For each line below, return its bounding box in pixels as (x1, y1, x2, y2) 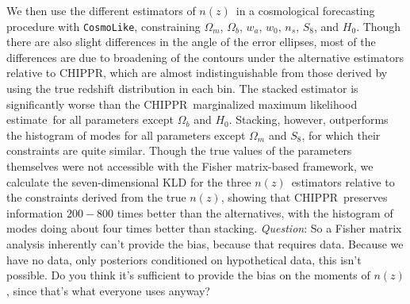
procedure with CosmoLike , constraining (6, 17, 201, 34)
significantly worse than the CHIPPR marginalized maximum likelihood (6, 95, 358, 112)
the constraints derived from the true (6, 189, 186, 206)
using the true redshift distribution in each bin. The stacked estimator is (6, 80, 358, 97)
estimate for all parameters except (6, 111, 174, 128)
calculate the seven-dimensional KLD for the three (6, 173, 251, 190)
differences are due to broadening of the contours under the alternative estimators (6, 48, 404, 65)
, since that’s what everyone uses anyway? (6, 282, 210, 298)
